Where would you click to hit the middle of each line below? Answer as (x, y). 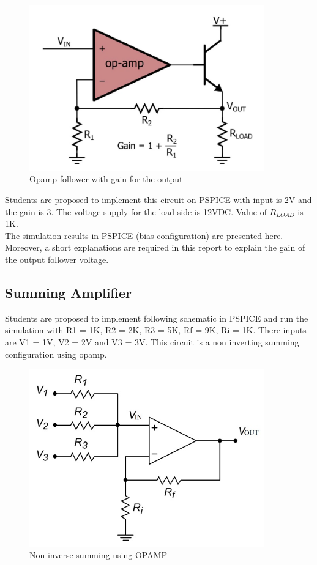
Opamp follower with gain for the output (106, 179)
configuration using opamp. (56, 354)
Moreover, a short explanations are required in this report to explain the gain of (155, 247)
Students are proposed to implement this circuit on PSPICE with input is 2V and (158, 200)
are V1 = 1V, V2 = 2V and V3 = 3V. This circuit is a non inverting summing (152, 342)
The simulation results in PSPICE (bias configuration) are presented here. (144, 235)
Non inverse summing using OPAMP (99, 555)
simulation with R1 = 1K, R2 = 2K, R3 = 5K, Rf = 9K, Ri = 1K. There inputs (156, 330)
